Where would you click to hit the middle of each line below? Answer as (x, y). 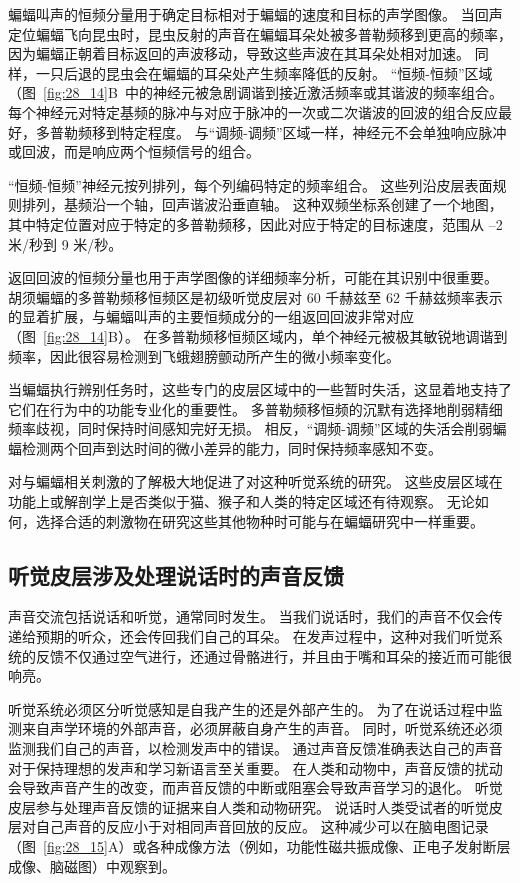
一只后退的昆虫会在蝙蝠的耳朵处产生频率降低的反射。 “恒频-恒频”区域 (264, 72)
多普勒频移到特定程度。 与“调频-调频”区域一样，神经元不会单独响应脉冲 (271, 131)
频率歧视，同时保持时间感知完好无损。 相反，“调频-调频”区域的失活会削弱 (250, 428)
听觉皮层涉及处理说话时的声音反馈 (176, 574)
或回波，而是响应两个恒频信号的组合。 (134, 151)
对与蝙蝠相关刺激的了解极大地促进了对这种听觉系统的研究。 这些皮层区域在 (255, 481)
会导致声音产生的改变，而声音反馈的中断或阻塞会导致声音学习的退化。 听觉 (255, 787)
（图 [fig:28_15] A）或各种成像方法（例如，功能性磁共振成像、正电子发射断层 (259, 845)
